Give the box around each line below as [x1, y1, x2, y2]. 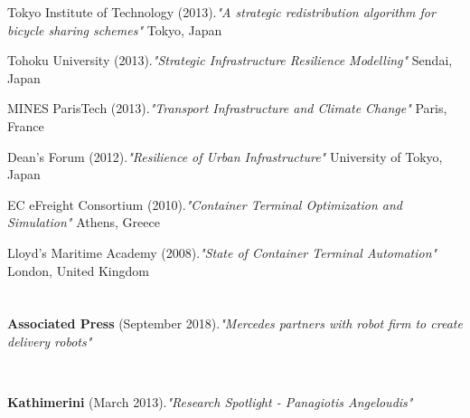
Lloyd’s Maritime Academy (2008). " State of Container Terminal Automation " [7, 242, 437, 261]
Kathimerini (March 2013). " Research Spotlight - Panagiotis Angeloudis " [7, 393, 413, 412]
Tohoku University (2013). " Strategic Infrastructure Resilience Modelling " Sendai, [7, 51, 453, 70]
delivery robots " [7, 331, 92, 350]
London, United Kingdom [7, 261, 149, 280]
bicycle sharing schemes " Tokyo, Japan [7, 20, 222, 39]
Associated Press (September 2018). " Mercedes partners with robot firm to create [7, 314, 463, 333]
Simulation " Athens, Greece [7, 213, 160, 232]
